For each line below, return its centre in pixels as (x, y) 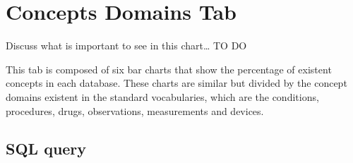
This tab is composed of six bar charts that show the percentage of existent (169, 69)
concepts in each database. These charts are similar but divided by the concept (176, 83)
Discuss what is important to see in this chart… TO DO (126, 46)
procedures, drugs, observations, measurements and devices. (135, 110)
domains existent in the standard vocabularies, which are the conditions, (162, 96)
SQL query (46, 149)
